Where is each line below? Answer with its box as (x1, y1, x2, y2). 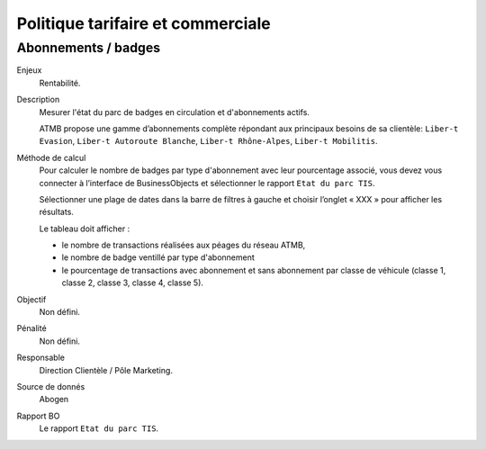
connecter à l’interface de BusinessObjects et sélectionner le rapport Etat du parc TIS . (39, 177, 375, 188)
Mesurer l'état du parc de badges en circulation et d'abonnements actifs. (39, 106, 310, 117)
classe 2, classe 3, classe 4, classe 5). (61, 277, 204, 288)
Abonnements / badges (16, 40, 161, 56)
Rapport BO (16, 410, 60, 421)
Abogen (39, 394, 69, 405)
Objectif (16, 293, 47, 305)
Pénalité (16, 323, 47, 334)
